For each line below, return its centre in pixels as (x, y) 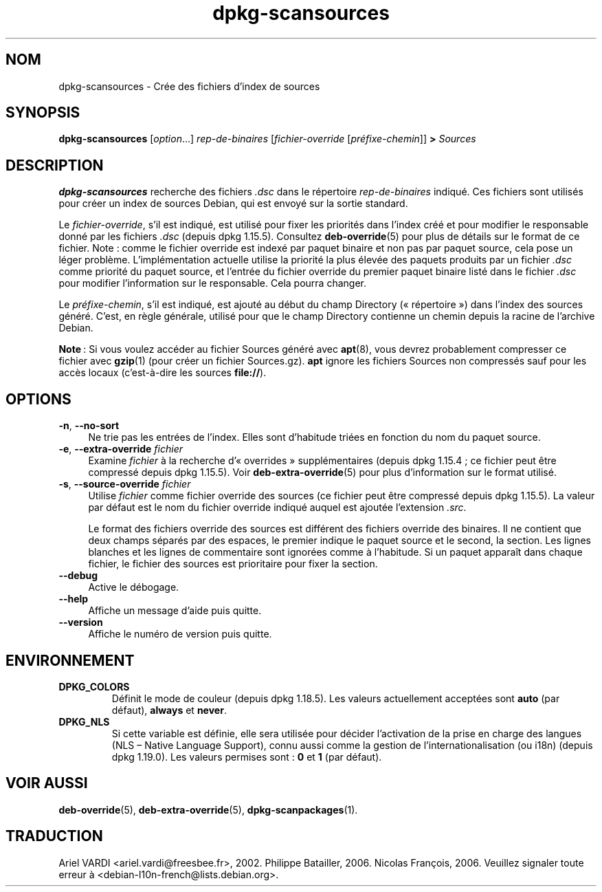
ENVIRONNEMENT (70, 660)
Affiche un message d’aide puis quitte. (175, 611)
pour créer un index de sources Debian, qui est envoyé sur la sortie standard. (233, 204)
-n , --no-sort (89, 426)
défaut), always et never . (169, 710)
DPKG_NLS (84, 721)
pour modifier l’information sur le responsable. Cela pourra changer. (212, 283)
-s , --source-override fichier (125, 484)
